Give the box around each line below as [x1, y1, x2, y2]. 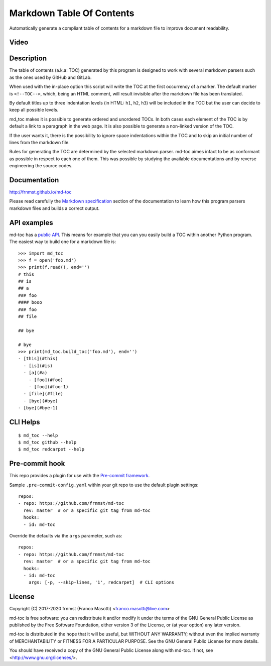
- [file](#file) [23, 391, 64, 397]
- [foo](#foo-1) [28, 384, 69, 389]
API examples [9, 218, 53, 227]
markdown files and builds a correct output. [9, 205, 100, 211]
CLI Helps [9, 417, 40, 426]
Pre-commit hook [9, 460, 65, 468]
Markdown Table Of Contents [9, 8, 135, 19]
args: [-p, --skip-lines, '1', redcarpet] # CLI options [28, 580, 175, 585]
